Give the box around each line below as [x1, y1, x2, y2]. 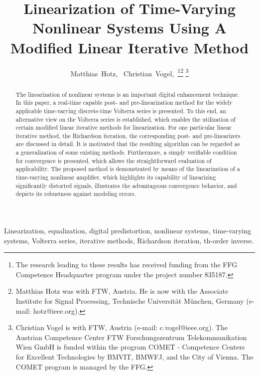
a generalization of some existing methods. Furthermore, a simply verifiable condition [15, 148, 237, 157]
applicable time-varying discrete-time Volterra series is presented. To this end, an [15, 106, 226, 115]
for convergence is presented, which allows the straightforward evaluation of [15, 156, 212, 165]
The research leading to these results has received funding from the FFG [15, 259, 238, 270]
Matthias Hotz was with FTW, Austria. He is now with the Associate [15, 286, 229, 296]
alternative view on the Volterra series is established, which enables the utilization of [15, 115, 236, 123]
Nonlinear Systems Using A [32, 17, 227, 38]
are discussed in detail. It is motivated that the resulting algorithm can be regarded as [15, 140, 240, 148]
